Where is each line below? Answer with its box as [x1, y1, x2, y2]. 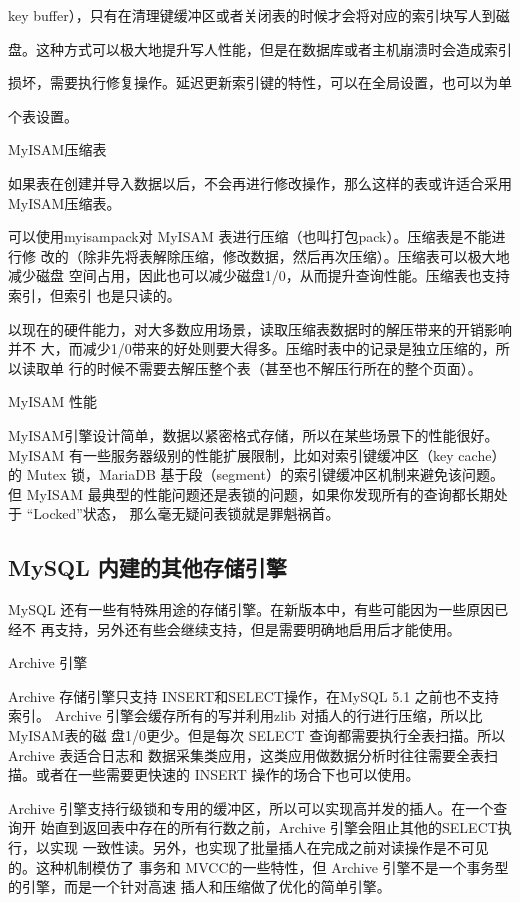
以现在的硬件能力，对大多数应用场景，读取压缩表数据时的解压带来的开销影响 [8, 318, 512, 339]
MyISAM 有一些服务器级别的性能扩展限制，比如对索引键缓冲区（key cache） [8, 444, 506, 465]
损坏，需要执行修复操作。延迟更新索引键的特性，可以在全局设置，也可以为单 [8, 72, 512, 93]
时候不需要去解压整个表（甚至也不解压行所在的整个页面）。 [96, 357, 482, 378]
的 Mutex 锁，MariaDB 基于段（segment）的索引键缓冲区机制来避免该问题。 [8, 464, 504, 485]
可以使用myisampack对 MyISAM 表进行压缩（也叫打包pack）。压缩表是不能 [8, 226, 492, 247]
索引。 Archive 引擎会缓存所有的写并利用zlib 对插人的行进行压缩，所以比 [8, 705, 483, 726]
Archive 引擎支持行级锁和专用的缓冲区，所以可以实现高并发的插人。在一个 [8, 797, 494, 818]
